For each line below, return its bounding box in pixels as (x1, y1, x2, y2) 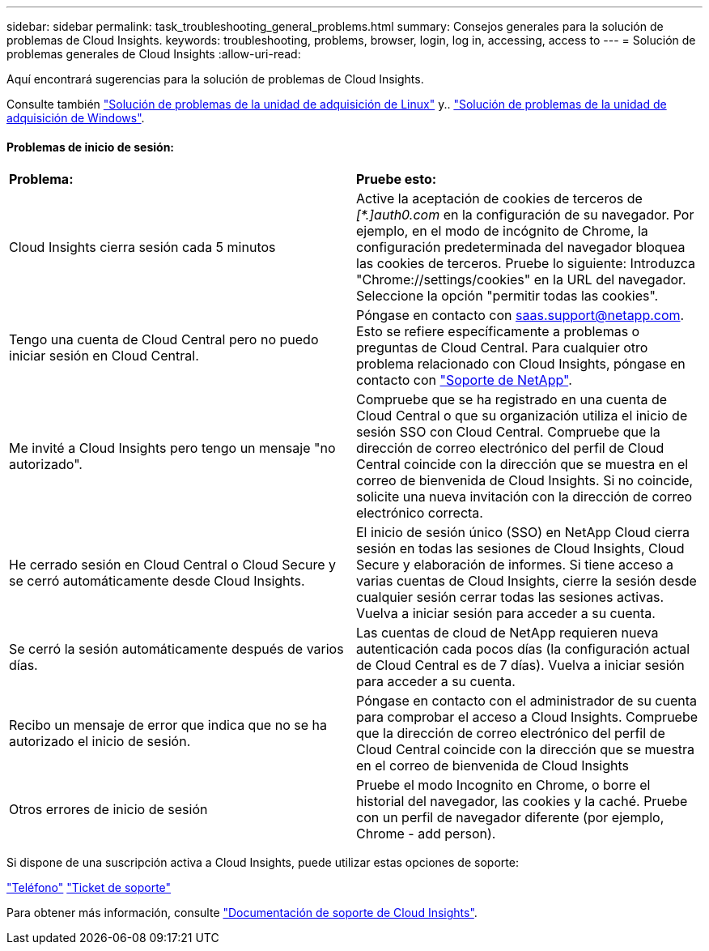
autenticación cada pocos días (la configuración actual (356, 641, 690, 658)
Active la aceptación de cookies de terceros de (356, 190, 643, 207)
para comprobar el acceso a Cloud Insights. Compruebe (356, 709, 698, 726)
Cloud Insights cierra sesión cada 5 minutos (9, 239, 276, 256)
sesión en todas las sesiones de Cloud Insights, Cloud (356, 540, 685, 557)
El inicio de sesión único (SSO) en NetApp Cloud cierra (356, 524, 690, 541)
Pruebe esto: (356, 171, 437, 188)
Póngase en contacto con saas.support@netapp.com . (356, 307, 685, 324)
